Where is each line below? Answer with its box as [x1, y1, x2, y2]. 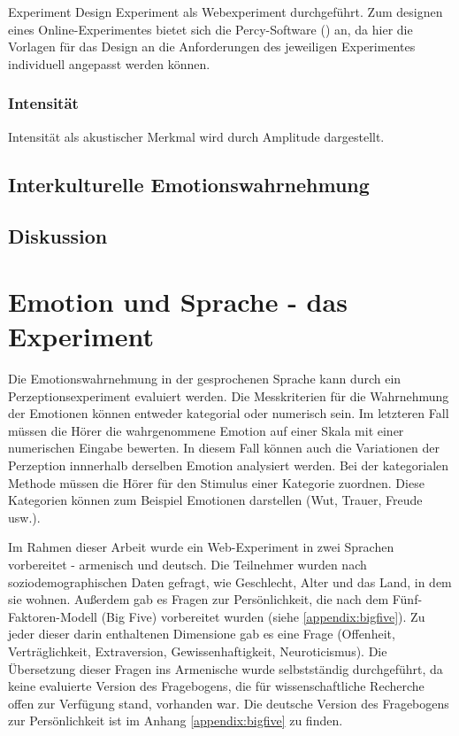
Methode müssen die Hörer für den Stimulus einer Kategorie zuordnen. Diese [8, 473, 425, 492]
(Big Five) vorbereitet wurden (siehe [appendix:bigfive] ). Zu [101, 607, 425, 625]
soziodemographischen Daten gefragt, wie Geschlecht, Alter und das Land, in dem [8, 572, 452, 591]
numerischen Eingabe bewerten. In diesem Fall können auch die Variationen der [8, 438, 440, 457]
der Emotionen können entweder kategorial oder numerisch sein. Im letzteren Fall [8, 404, 449, 422]
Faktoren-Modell [8, 607, 97, 625]
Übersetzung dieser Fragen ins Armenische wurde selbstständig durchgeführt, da [8, 659, 443, 678]
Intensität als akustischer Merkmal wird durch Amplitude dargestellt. [8, 127, 385, 145]
